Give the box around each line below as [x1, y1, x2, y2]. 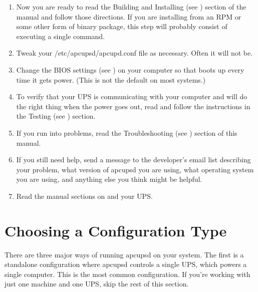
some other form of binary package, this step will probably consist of [16, 21, 227, 32]
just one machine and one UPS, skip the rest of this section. [5, 278, 189, 289]
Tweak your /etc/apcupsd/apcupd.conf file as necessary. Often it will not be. [16, 48, 253, 58]
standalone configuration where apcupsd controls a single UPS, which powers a [5, 259, 247, 269]
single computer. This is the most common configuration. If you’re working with [5, 268, 250, 279]
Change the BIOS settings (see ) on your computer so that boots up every [16, 64, 244, 75]
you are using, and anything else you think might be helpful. [16, 174, 202, 184]
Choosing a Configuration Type [5, 220, 227, 240]
